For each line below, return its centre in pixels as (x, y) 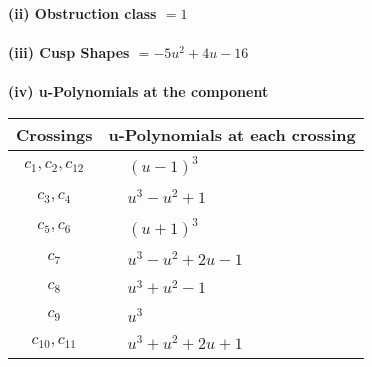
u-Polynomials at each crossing (232, 134)
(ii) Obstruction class (82, 13)
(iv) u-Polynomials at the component (138, 91)
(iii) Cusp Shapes (69, 52)
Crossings (54, 134)
